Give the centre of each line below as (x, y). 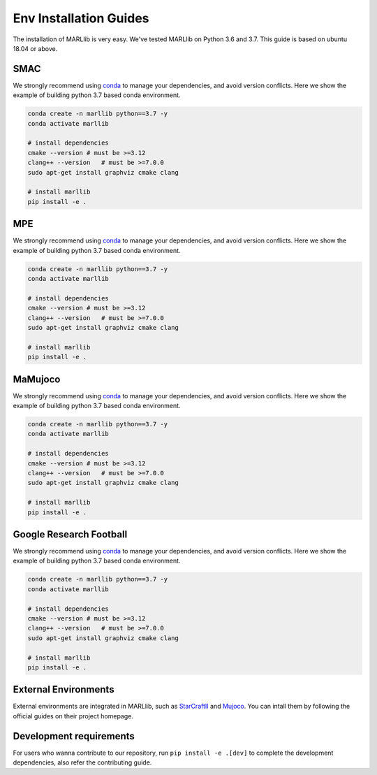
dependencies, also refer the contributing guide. (82, 762)
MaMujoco (37, 379)
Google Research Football (70, 534)
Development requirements (74, 736)
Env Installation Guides (81, 18)
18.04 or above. (35, 48)
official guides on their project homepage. (73, 716)
